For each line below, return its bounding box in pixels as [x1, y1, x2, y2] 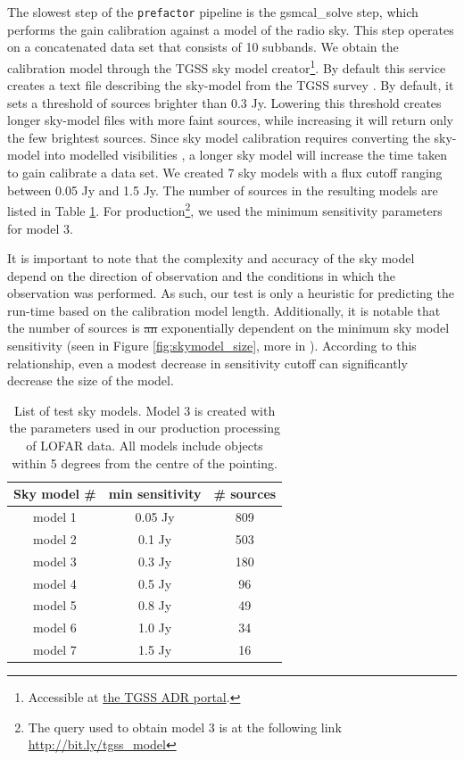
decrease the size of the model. [7, 371, 174, 390]
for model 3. [7, 219, 73, 237]
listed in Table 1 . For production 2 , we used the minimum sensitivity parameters [7, 199, 443, 219]
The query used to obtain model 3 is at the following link [28, 717, 342, 736]
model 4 [33, 574, 77, 592]
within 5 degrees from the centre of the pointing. [12, 453, 278, 472]
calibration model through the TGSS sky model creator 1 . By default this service [7, 55, 446, 77]
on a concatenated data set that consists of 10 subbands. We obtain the [7, 37, 399, 56]
